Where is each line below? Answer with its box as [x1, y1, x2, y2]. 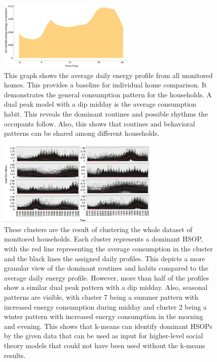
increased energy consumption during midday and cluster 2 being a [4, 301, 207, 312]
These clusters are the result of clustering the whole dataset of [4, 224, 192, 234]
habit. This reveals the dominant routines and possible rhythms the [4, 108, 208, 119]
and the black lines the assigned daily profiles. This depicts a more [4, 253, 205, 263]
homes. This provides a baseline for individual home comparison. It [4, 80, 207, 90]
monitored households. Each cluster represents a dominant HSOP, [4, 234, 203, 244]
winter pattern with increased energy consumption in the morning [4, 311, 204, 322]
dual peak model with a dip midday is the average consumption [4, 99, 196, 109]
